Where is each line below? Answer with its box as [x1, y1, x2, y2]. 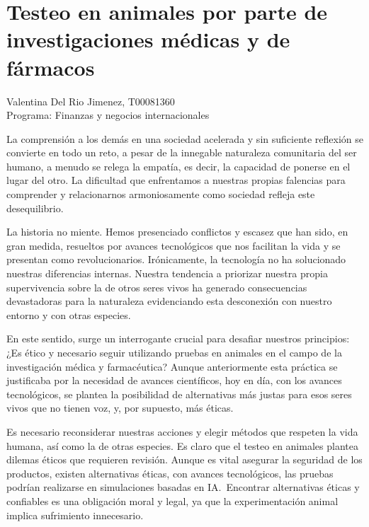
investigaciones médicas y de [6, 25, 290, 54]
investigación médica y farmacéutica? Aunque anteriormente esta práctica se [6, 359, 338, 373]
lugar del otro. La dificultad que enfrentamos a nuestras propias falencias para [6, 173, 346, 187]
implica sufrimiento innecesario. [6, 507, 144, 522]
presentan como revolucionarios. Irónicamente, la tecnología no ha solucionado [6, 252, 346, 267]
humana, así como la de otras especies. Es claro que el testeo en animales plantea [6, 438, 358, 453]
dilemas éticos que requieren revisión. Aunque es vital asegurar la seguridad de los [6, 452, 363, 467]
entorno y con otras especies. [6, 307, 131, 322]
